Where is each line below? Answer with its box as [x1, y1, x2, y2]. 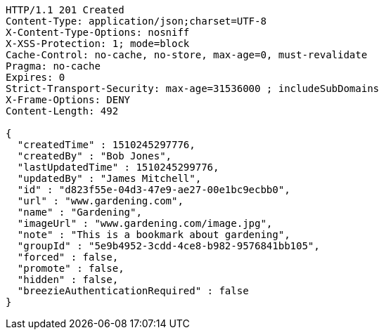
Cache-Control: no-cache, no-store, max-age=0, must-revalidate [6, 49, 368, 60]
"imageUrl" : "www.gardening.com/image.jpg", [17, 218, 273, 229]
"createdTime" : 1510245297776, [17, 139, 196, 150]
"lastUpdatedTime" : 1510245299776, [17, 162, 219, 173]
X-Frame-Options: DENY [6, 94, 131, 105]
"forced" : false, [17, 251, 119, 263]
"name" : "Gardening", [17, 206, 142, 218]
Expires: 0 [6, 72, 65, 83]
